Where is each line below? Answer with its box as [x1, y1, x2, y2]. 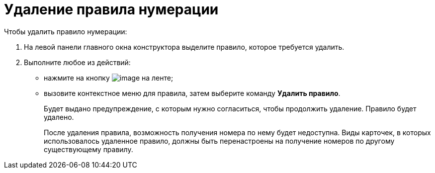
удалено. [44, 112, 74, 121]
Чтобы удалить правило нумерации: [4, 27, 127, 36]
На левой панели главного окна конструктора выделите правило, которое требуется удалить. [24, 42, 345, 51]
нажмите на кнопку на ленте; [44, 73, 174, 82]
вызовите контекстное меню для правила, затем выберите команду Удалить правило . [44, 88, 341, 97]
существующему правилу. [44, 145, 133, 154]
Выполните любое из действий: [24, 58, 131, 67]
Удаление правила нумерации [4, 1, 219, 18]
